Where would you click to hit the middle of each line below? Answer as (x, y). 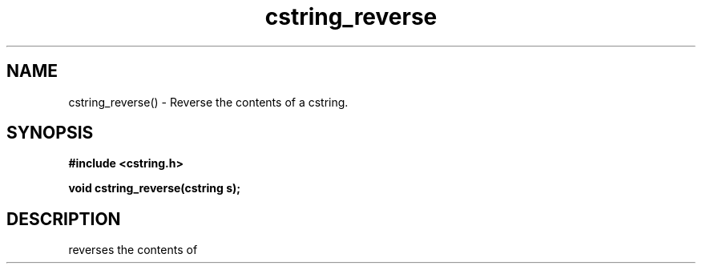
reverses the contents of (133, 250)
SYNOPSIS (50, 133)
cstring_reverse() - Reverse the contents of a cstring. (208, 102)
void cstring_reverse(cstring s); (155, 188)
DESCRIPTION (64, 219)
